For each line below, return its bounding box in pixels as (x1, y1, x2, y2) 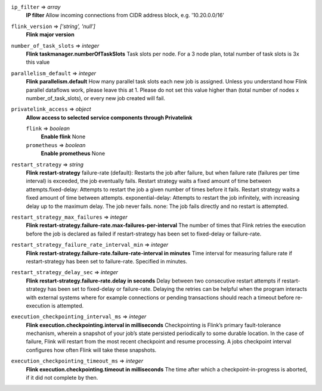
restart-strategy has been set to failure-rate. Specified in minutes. (26, 257, 188, 265)
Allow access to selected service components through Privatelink (26, 114, 193, 121)
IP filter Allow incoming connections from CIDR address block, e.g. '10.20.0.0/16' (26, 12, 225, 19)
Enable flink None (41, 133, 86, 140)
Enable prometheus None (41, 150, 106, 157)
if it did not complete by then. (26, 374, 98, 381)
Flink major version (26, 31, 75, 38)
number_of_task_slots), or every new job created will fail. (26, 94, 165, 101)
